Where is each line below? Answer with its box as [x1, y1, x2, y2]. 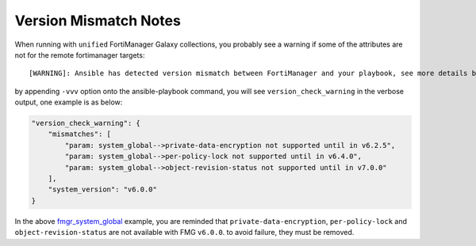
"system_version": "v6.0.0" [48, 185, 158, 194]
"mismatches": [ [48, 130, 111, 138]
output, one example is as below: [14, 97, 123, 107]
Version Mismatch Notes [14, 12, 182, 29]
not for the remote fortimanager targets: [14, 50, 145, 59]
